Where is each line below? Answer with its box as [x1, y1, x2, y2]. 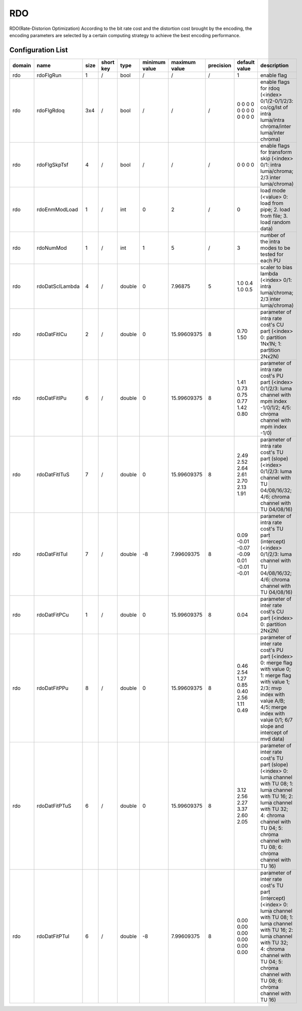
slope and [260, 723, 284, 730]
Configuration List [9, 46, 68, 54]
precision [208, 61, 232, 69]
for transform [260, 148, 292, 155]
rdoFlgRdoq [36, 107, 65, 114]
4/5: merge [260, 703, 287, 710]
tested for [260, 250, 284, 257]
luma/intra [260, 116, 285, 123]
